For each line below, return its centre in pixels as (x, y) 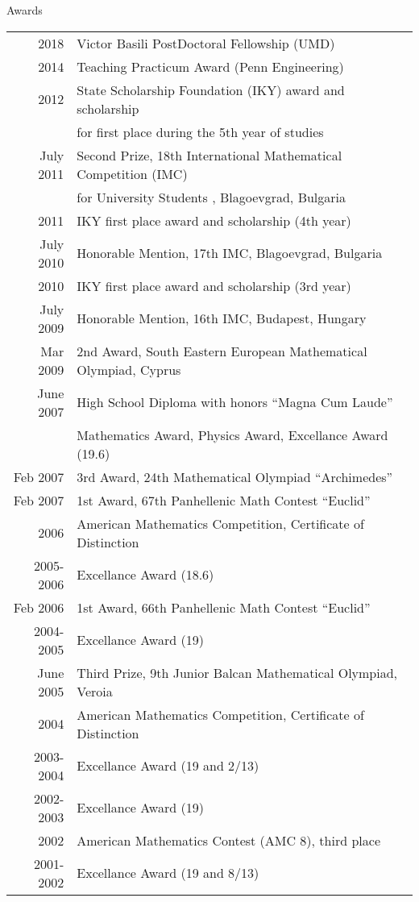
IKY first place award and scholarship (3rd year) (214, 285)
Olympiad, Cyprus (129, 369)
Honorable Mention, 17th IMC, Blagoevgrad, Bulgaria (230, 253)
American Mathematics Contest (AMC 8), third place (228, 840)
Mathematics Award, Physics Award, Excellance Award (232, 434)
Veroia (95, 691)
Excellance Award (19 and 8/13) (168, 873)
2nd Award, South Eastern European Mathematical (222, 351)
